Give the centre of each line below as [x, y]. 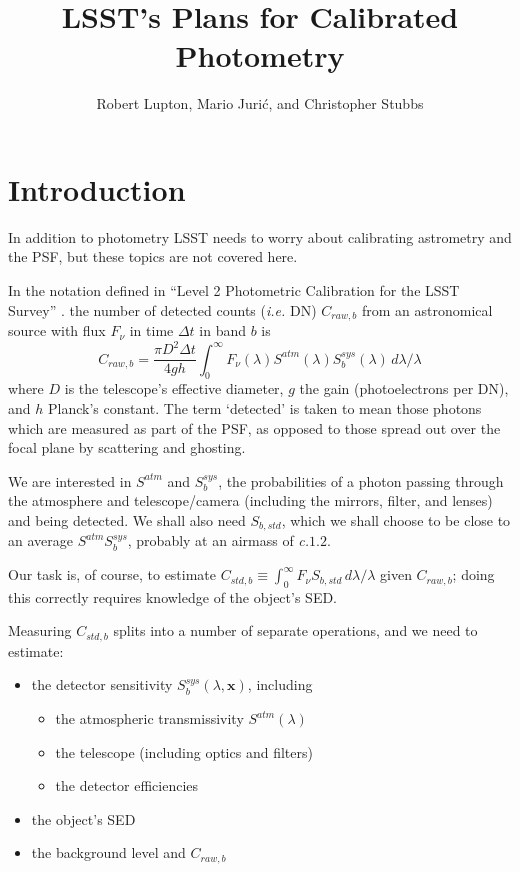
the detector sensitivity [102, 684]
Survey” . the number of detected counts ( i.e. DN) [162, 309]
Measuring [40, 630]
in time [151, 330]
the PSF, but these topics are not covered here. [153, 256]
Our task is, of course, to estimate [112, 574]
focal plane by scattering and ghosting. [127, 447]
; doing [473, 574]
